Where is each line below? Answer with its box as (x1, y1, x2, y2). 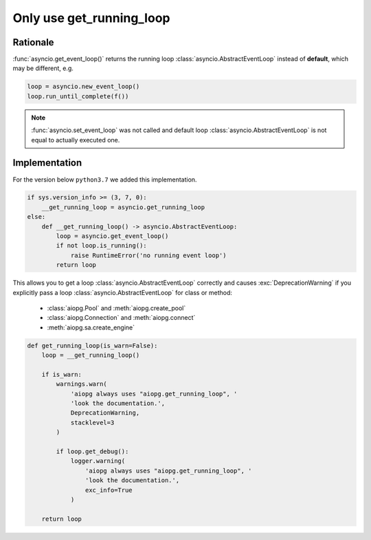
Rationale (12, 36, 54, 48)
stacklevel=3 (70, 418, 115, 426)
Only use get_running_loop (12, 10, 170, 25)
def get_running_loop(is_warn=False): (27, 341, 158, 349)
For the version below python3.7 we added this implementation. (12, 175, 197, 184)
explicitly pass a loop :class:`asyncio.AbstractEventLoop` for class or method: (12, 288, 233, 296)
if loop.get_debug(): (56, 448, 129, 455)
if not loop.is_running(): (56, 241, 147, 250)
